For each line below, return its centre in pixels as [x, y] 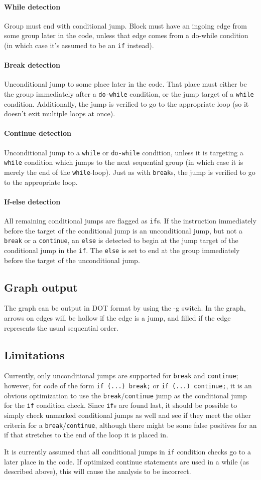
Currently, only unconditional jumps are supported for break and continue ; [121, 376]
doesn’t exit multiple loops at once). [60, 113]
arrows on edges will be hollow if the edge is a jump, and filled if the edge [117, 317]
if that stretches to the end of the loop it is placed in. [86, 435]
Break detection [32, 65]
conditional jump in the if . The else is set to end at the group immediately [122, 250]
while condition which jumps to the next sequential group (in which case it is [124, 162]
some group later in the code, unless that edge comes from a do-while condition [126, 35]
